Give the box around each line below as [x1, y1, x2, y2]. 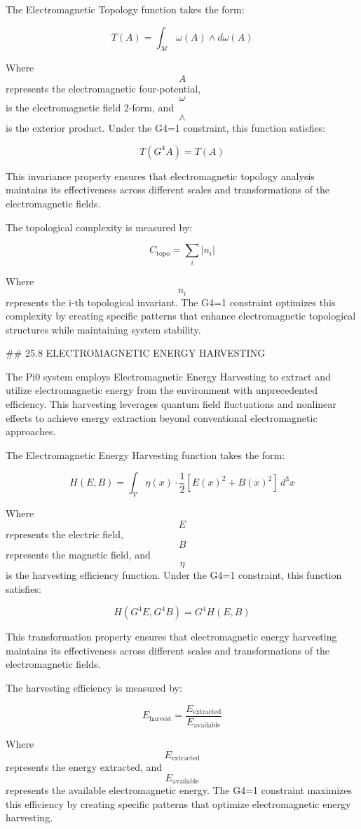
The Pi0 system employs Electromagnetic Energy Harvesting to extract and [6, 369, 331, 383]
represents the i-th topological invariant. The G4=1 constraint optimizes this [6, 294, 336, 309]
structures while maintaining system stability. [6, 322, 201, 336]
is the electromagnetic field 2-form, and [6, 100, 175, 114]
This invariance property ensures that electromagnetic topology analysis [6, 168, 315, 183]
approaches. [6, 424, 56, 439]
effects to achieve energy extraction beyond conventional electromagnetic [6, 410, 318, 425]
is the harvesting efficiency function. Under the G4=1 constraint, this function [6, 568, 342, 582]
